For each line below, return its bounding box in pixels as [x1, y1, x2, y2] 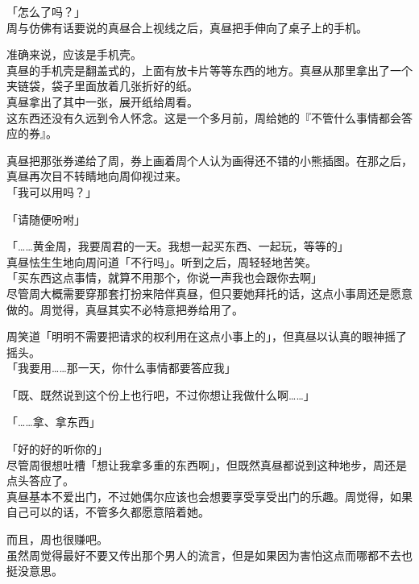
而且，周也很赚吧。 [6, 531, 108, 548]
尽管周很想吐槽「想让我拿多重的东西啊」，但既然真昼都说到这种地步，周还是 [6, 456, 407, 473]
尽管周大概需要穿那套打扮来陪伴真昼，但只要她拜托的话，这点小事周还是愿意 [6, 284, 413, 301]
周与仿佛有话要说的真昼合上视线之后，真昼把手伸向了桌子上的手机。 [6, 19, 367, 35]
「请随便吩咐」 [6, 210, 85, 227]
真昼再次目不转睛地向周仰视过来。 [6, 168, 187, 184]
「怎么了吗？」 [6, 3, 85, 19]
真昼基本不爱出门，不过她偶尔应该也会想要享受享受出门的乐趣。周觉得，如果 [6, 487, 413, 504]
